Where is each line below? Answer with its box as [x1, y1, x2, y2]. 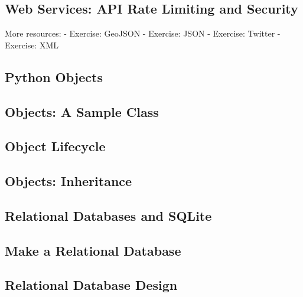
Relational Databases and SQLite [5, 206, 212, 224]
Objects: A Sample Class [5, 102, 159, 120]
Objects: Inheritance [5, 172, 132, 190]
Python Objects [5, 67, 103, 86]
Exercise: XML [5, 38, 59, 51]
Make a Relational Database [5, 241, 181, 259]
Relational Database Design [5, 276, 178, 294]
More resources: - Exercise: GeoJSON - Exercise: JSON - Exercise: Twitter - [5, 27, 281, 40]
